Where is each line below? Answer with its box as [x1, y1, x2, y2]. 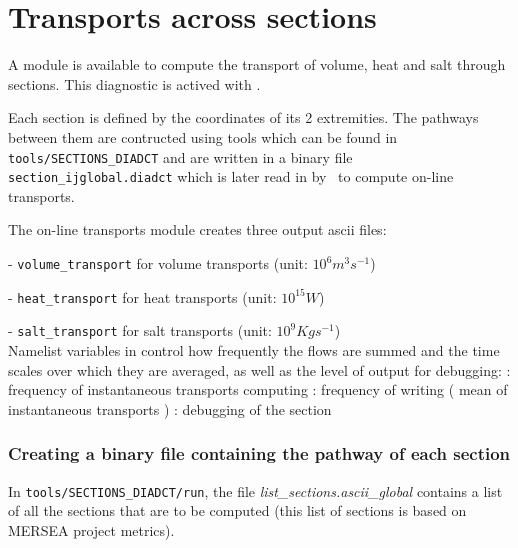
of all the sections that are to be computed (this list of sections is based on [8, 500, 467, 521]
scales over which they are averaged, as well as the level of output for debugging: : [8, 359, 511, 380]
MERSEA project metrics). [8, 519, 175, 540]
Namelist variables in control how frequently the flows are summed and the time [8, 339, 500, 360]
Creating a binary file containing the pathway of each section [8, 441, 511, 466]
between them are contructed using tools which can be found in [8, 126, 398, 147]
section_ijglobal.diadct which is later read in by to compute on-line [8, 166, 454, 187]
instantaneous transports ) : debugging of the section [8, 398, 332, 419]
